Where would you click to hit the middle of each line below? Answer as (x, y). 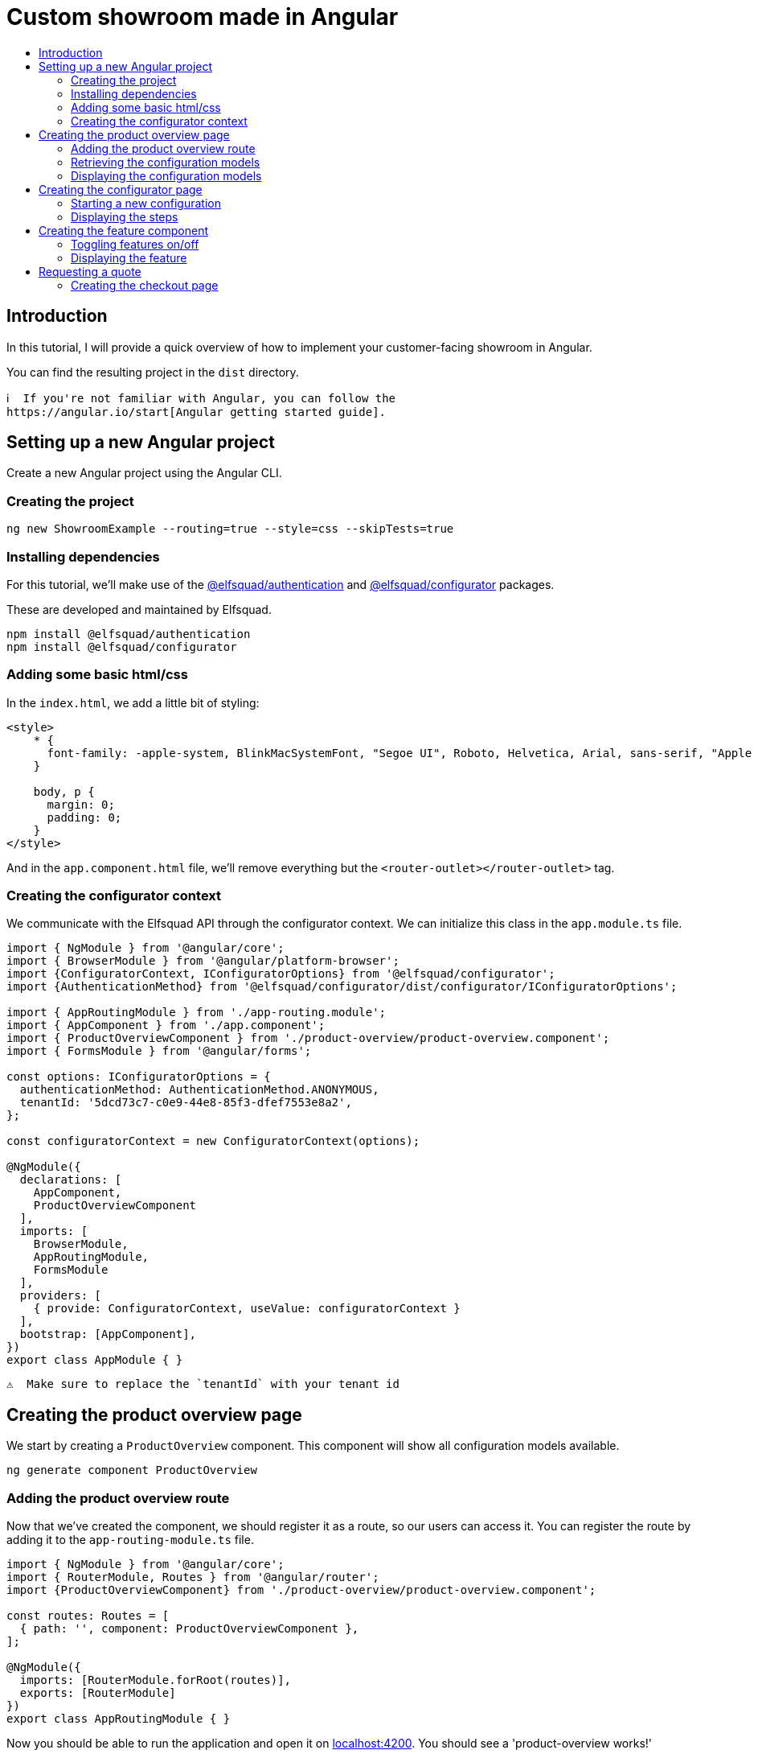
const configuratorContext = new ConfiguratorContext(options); (213, 1141)
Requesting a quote (90, 271)
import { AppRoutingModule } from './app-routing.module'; (197, 1013)
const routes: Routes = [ (88, 1616)
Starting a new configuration (146, 203)
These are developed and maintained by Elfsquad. (139, 609)
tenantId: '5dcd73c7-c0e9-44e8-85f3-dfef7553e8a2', (186, 1103)
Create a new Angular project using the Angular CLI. (144, 473)
